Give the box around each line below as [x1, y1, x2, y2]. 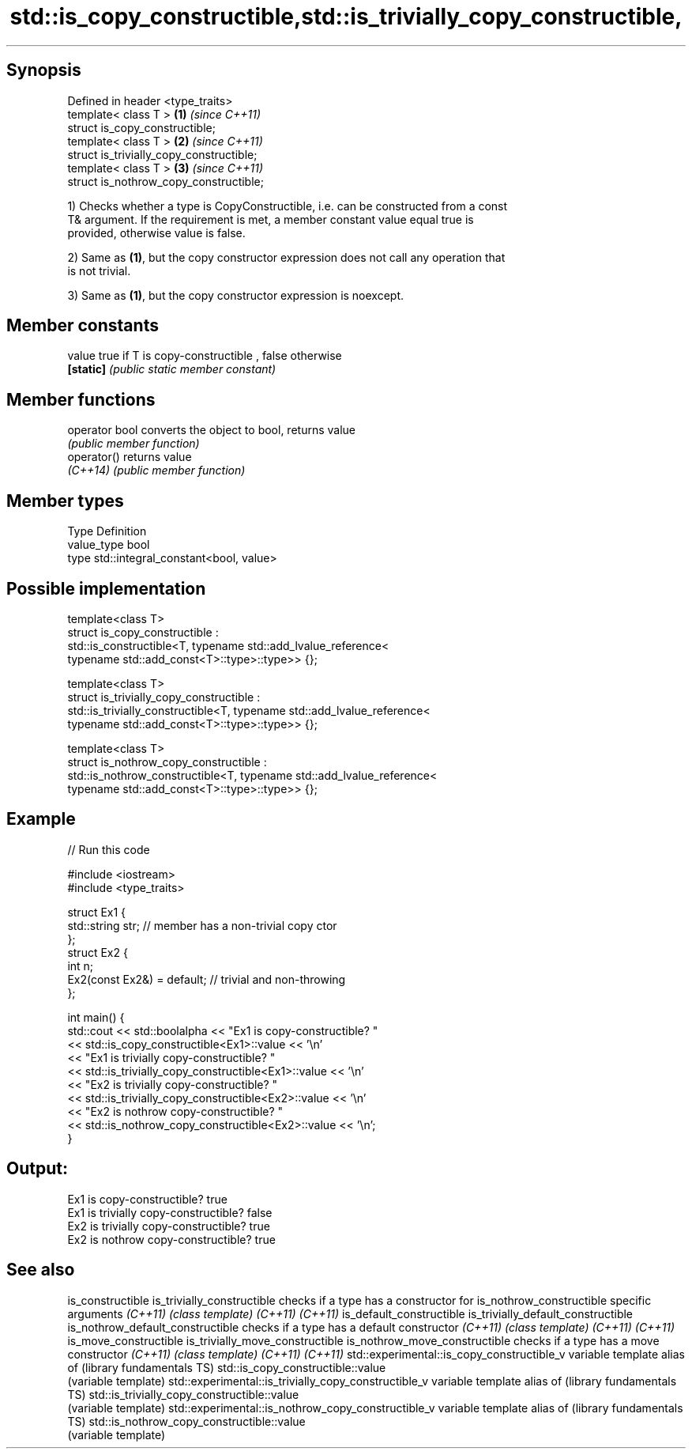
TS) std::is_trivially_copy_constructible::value [67, 1387, 299, 1401]
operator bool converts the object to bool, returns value [67, 423, 355, 437]
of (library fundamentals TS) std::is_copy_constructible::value [67, 1360, 386, 1374]
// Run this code [67, 842, 150, 856]
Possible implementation [6, 578, 206, 599]
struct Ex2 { [67, 945, 128, 959]
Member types [6, 490, 124, 511]
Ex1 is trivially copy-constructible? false [67, 1205, 273, 1219]
